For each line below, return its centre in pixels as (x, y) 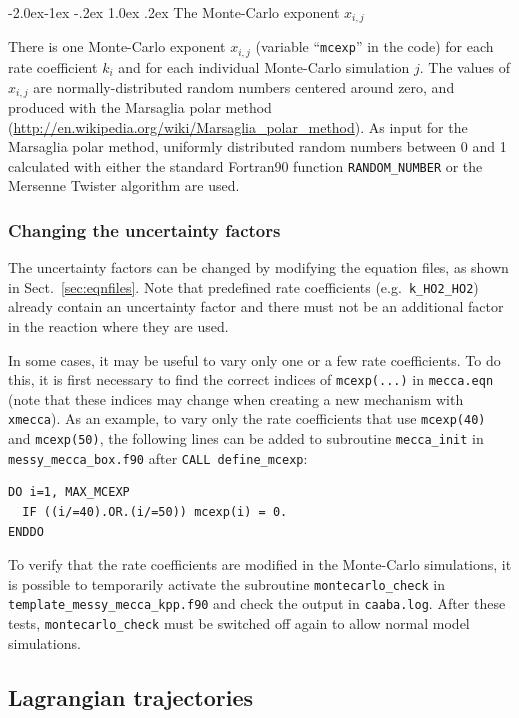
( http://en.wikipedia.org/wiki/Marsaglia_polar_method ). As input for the (238, 126)
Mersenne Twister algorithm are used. (124, 185)
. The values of (465, 66)
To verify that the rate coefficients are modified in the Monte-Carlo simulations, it (260, 564)
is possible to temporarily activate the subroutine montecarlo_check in (226, 583)
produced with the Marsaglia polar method (140, 106)
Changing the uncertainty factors (144, 229)
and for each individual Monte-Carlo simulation (264, 66)
